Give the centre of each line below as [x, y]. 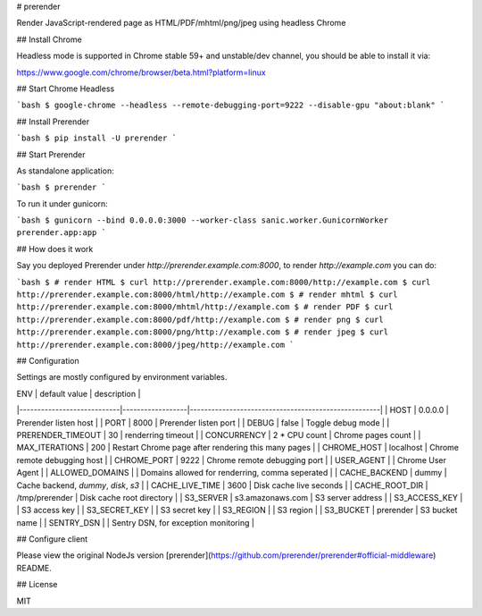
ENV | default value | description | [79, 393]
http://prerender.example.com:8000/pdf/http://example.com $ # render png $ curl [200, 319]
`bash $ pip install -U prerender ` [97, 138]
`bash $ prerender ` [62, 187]
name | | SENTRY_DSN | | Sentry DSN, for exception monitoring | [135, 522]
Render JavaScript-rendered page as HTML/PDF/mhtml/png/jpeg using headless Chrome [181, 23]
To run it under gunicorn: [62, 203]
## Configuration [48, 360]
